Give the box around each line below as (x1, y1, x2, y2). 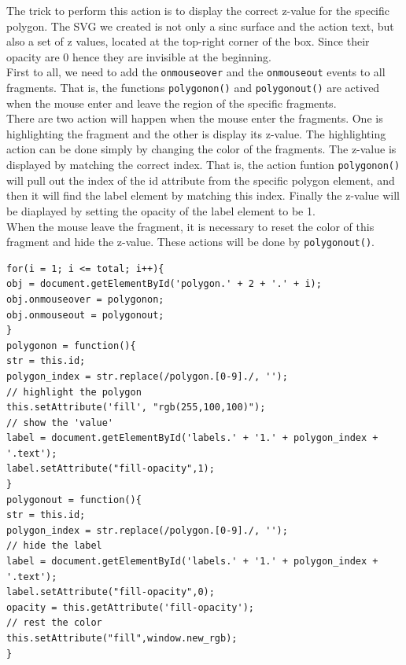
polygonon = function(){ (6, 340, 136, 351)
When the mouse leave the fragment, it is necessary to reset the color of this (6, 218, 375, 234)
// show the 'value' (6, 417, 114, 428)
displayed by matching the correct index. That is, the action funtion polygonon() (6, 156, 400, 173)
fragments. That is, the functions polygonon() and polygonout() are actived (6, 79, 380, 96)
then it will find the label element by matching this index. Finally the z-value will (6, 187, 400, 204)
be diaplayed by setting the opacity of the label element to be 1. (6, 202, 316, 219)
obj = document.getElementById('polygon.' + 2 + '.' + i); (6, 278, 322, 290)
